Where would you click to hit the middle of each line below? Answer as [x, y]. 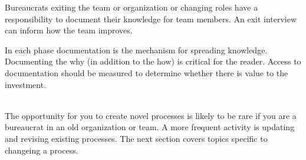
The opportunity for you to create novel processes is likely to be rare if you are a [151, 115]
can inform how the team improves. [69, 30]
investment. [26, 84]
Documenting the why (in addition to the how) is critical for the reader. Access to [153, 61]
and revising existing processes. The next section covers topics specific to [136, 138]
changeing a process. [42, 150]
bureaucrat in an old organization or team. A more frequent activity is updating [150, 127]
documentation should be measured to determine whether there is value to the [147, 72]
